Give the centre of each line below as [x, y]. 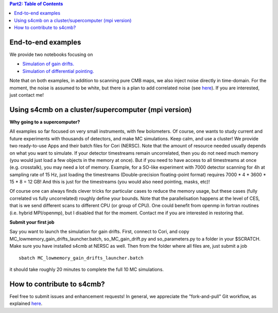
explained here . [26, 304]
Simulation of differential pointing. [58, 71]
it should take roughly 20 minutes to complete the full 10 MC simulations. [87, 269]
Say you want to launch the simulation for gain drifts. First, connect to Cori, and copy [99, 232]
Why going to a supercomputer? [45, 122]
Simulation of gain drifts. [48, 64]
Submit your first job [32, 222]
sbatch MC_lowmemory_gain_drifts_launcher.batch [81, 258]
